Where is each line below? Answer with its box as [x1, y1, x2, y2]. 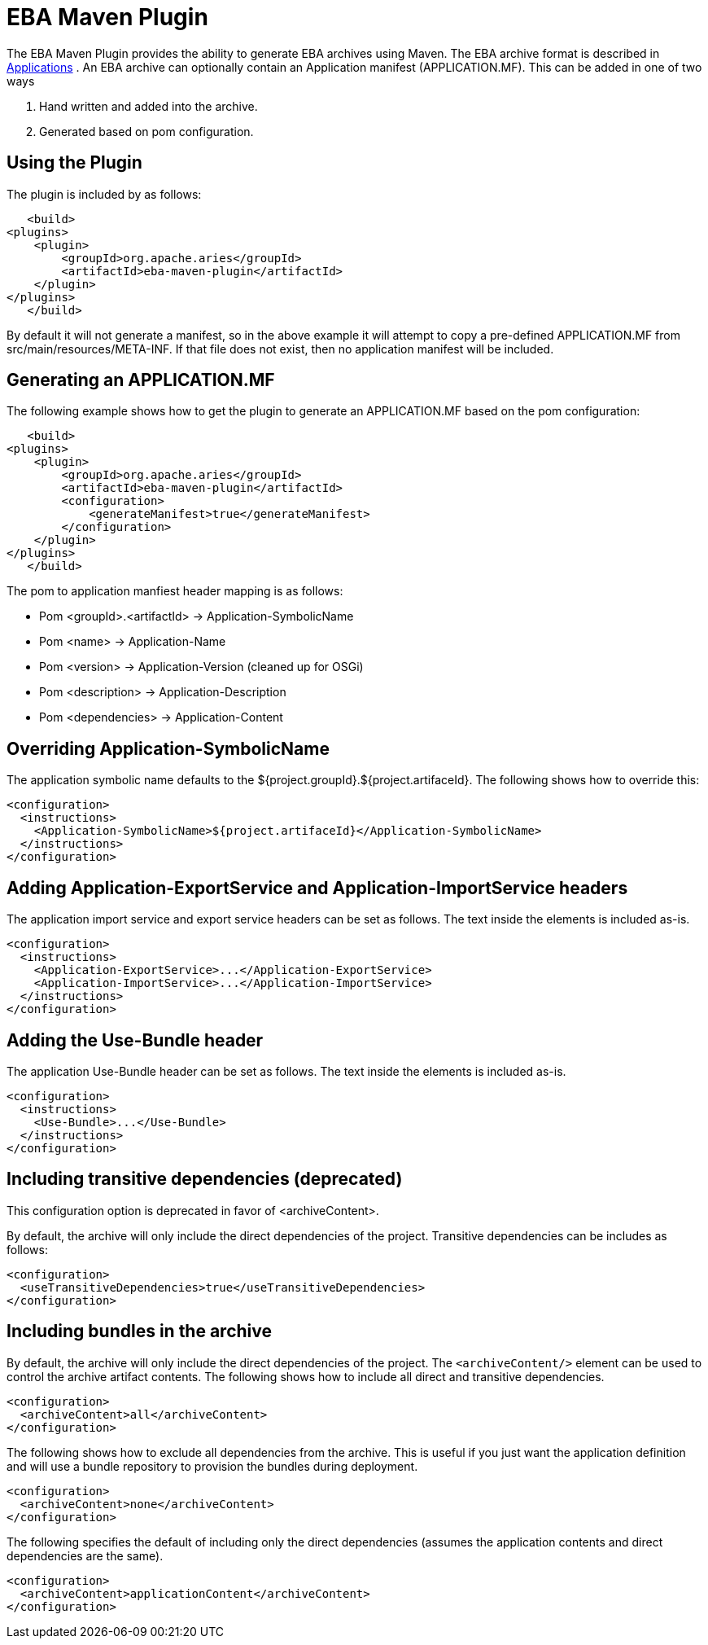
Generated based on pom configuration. [39, 124, 254, 138]
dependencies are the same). [7, 1548, 164, 1563]
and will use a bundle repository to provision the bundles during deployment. [7, 1459, 418, 1473]
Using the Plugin [7, 152, 142, 173]
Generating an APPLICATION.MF [7, 370, 275, 391]
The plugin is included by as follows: [7, 186, 202, 201]
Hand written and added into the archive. [39, 99, 258, 113]
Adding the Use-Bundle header [7, 1029, 264, 1051]
